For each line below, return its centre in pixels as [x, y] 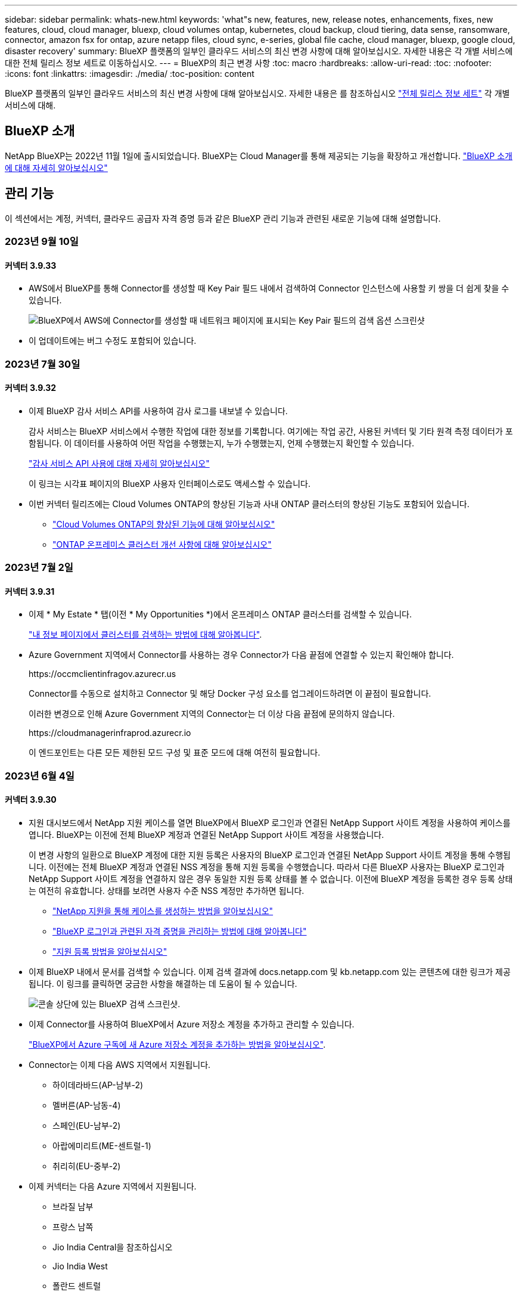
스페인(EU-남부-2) [87, 1126]
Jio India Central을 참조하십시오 [113, 1247]
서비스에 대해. [30, 105]
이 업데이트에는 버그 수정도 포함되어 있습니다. [113, 341]
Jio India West [80, 1266]
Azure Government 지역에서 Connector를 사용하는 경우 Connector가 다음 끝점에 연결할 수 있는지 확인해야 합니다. [241, 655]
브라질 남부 [73, 1207]
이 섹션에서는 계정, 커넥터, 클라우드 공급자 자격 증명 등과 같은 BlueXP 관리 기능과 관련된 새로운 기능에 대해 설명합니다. [223, 218]
